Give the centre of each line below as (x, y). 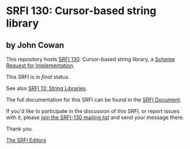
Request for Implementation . (40, 65)
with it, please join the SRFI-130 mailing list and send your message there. (95, 117)
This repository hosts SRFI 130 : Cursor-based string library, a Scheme (90, 59)
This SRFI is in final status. (38, 77)
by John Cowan (35, 45)
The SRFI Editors (26, 140)
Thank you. (20, 129)
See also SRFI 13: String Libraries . (47, 88)
